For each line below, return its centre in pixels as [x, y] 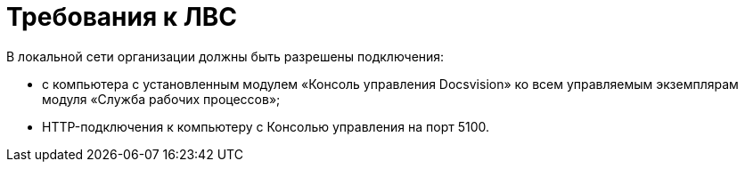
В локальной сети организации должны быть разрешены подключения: [225, 56]
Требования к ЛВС [122, 17]
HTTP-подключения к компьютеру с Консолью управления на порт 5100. [266, 126]
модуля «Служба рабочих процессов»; [161, 99]
